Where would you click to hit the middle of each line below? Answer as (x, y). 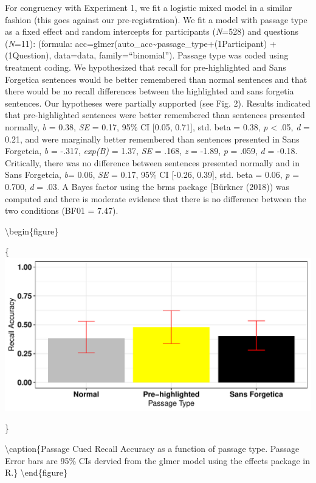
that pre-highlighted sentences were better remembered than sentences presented (155, 115)
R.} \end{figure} (36, 472)
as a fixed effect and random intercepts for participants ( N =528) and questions (152, 31)
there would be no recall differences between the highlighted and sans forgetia (149, 91)
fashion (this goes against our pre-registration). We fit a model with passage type (156, 19)
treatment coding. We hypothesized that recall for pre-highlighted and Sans (146, 67)
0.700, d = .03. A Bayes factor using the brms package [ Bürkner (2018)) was (147, 186)
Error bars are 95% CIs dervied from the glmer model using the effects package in (158, 460)
